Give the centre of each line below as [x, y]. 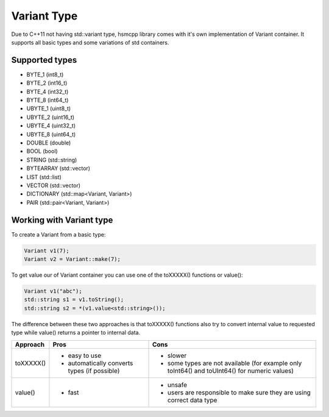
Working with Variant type [62, 220]
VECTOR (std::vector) [54, 185]
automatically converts [101, 363]
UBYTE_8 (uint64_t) [51, 134]
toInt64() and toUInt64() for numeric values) [231, 371]
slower [177, 355]
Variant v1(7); [47, 251]
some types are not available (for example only [235, 363]
